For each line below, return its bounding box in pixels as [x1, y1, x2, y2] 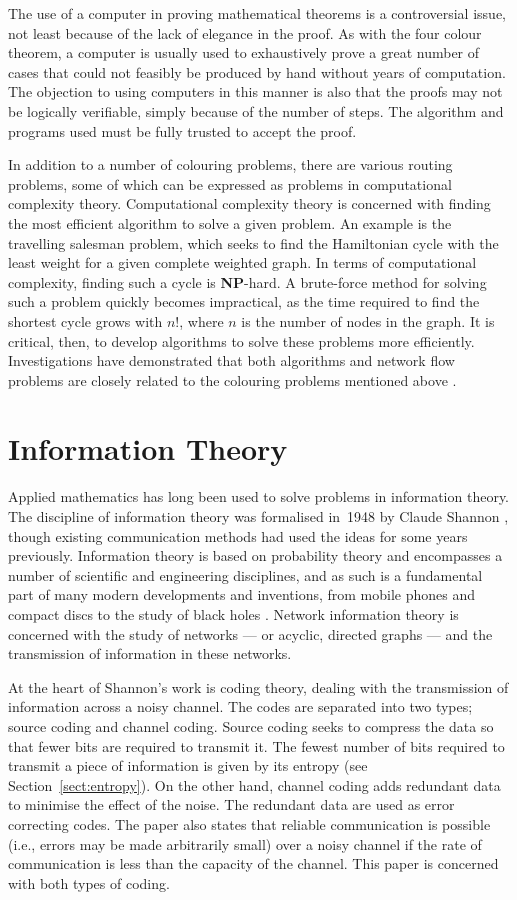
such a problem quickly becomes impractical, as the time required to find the [8, 291, 480, 312]
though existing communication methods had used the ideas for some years [8, 525, 468, 546]
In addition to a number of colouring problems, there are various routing [8, 154, 453, 175]
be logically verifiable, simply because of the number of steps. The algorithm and [8, 100, 504, 121]
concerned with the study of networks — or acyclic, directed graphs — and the [8, 623, 493, 644]
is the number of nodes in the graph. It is [241, 310, 495, 331]
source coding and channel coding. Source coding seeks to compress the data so [8, 715, 494, 736]
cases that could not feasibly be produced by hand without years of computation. [8, 61, 506, 82]
